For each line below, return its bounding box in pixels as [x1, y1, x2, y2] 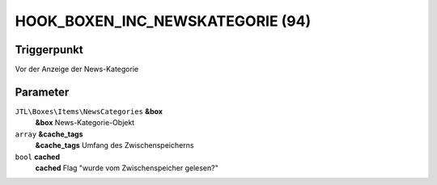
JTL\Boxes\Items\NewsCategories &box [15, 106, 163, 116]
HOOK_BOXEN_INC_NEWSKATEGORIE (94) [15, 12, 312, 30]
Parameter [15, 85, 70, 99]
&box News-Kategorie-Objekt [35, 118, 135, 128]
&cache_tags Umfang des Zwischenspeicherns [35, 141, 194, 150]
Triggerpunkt [15, 43, 84, 57]
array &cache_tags [15, 129, 83, 139]
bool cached [15, 152, 61, 162]
